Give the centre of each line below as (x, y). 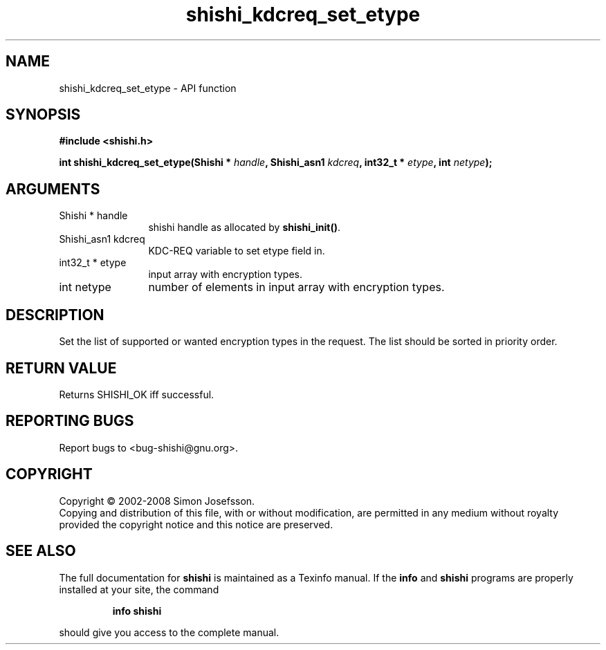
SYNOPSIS (43, 115)
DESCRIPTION (55, 315)
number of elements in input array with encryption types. (296, 287)
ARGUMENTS (53, 189)
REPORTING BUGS (70, 421)
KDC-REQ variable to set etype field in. (237, 251)
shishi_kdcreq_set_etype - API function (148, 88)
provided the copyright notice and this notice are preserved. (196, 524)
